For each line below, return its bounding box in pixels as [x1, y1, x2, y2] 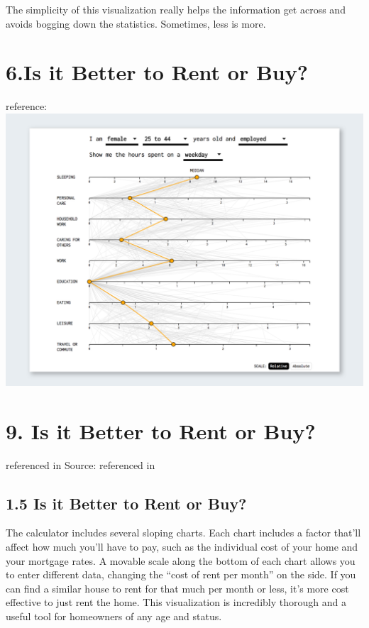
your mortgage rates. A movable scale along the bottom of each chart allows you [6, 553, 356, 568]
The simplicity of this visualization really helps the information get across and [6, 2, 346, 16]
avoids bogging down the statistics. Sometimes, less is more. [6, 16, 266, 31]
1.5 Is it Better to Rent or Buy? [6, 492, 247, 514]
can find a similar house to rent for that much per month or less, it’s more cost [6, 580, 349, 595]
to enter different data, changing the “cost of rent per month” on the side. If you [6, 567, 356, 582]
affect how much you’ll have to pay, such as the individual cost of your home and [6, 539, 358, 553]
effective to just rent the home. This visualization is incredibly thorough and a [6, 595, 346, 610]
